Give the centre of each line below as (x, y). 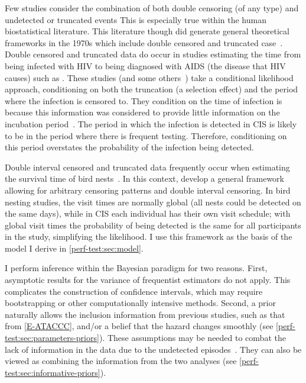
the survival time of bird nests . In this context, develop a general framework (145, 178)
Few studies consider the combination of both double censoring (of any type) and (152, 8)
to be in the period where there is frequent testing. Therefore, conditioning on (146, 135)
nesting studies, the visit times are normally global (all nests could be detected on (153, 202)
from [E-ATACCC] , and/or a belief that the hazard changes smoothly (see (139, 326)
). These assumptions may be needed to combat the (192, 338)
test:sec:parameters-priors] (52, 338)
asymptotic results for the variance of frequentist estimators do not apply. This (148, 280)
